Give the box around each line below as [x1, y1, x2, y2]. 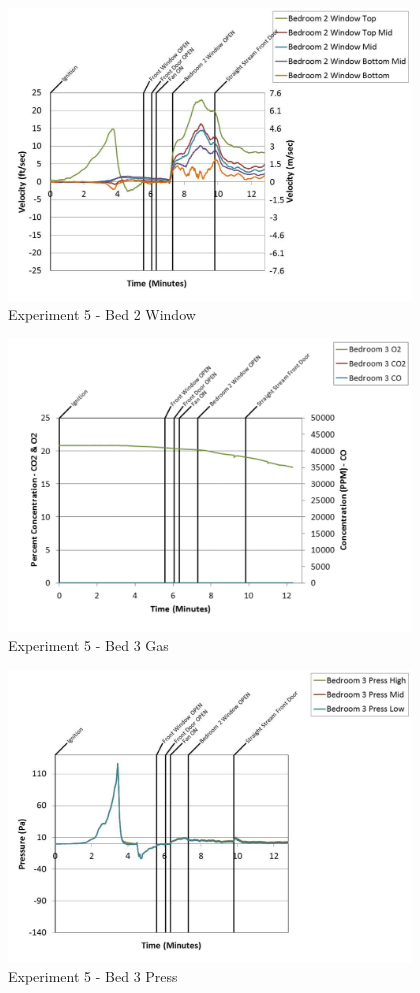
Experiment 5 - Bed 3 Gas [8, 635, 169, 656]
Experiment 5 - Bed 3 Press [8, 966, 178, 987]
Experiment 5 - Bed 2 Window [8, 304, 196, 325]
